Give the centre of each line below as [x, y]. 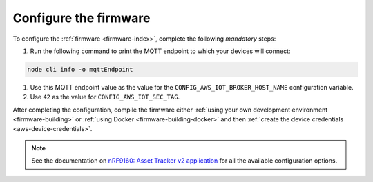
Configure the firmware [82, 18]
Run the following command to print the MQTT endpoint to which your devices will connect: [160, 51]
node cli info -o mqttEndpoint [80, 69]
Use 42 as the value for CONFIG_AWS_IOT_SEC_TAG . [105, 97]
